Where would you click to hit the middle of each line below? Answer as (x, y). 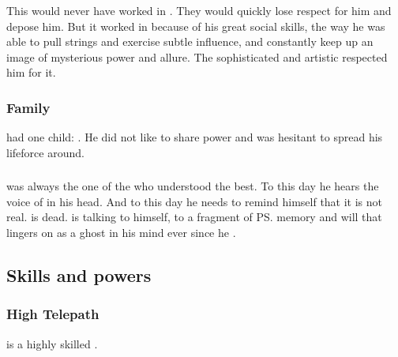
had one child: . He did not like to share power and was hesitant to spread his (195, 137)
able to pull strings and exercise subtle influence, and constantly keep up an (190, 41)
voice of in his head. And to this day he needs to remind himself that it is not (195, 201)
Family (28, 107)
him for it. (31, 72)
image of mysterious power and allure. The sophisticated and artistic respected (197, 56)
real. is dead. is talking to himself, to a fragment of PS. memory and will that (194, 217)
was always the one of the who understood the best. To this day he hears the (193, 186)
